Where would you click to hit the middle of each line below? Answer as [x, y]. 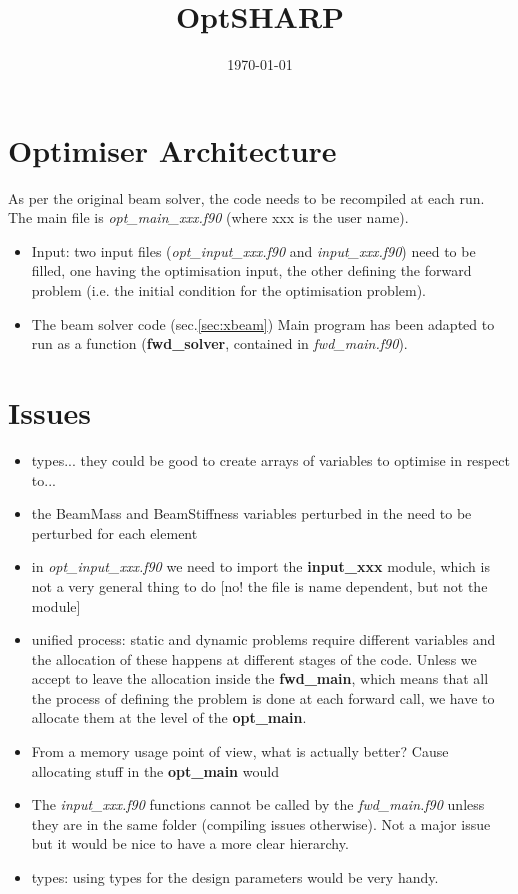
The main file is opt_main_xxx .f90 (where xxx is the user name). [208, 217]
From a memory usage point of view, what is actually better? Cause [240, 751]
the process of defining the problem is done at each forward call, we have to [263, 697]
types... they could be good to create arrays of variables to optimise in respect [270, 459]
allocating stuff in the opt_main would [155, 770]
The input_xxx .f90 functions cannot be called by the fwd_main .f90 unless [258, 804]
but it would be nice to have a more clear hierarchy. [190, 843]
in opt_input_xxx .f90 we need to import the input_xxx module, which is [260, 566]
